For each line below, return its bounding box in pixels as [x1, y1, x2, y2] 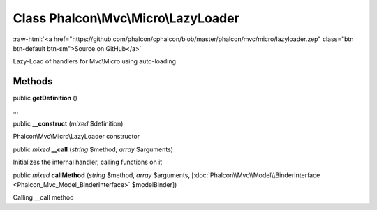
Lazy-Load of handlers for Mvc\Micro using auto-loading [13, 57, 177, 66]
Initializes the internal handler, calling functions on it [13, 158, 163, 167]
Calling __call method [13, 193, 74, 202]
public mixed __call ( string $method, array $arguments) [13, 145, 174, 153]
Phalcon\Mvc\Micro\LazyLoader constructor [13, 133, 140, 141]
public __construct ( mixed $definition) [13, 119, 124, 128]
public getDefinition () [13, 94, 78, 103]
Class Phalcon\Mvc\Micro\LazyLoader [13, 10, 240, 26]
